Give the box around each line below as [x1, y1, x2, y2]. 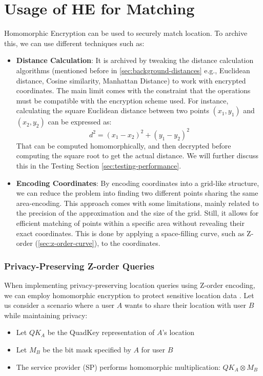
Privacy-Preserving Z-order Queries [4, 259, 154, 272]
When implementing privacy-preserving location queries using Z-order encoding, [4, 279, 255, 290]
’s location [162, 327, 195, 338]
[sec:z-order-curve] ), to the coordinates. [37, 238, 160, 248]
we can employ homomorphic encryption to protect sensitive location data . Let [4, 289, 254, 300]
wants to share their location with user [124, 300, 247, 310]
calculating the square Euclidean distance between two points [16, 105, 209, 116]
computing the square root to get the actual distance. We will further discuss [16, 150, 259, 161]
